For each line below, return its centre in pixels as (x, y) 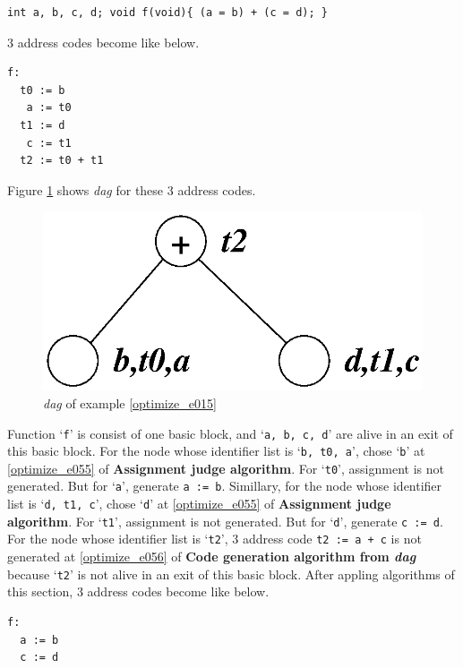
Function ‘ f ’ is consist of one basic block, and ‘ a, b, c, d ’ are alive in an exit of (230, 433)
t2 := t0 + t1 (62, 161)
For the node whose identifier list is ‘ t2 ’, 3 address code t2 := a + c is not (214, 539)
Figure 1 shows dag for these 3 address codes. (132, 189)
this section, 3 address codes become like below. (138, 591)
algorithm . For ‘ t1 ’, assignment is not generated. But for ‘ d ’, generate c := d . (225, 521)
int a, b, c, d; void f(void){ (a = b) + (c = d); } (167, 13)
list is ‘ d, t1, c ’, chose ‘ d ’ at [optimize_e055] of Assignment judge (199, 504)
